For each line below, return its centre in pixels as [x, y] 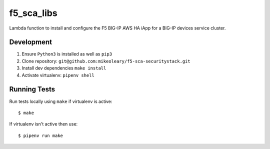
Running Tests [32, 89]
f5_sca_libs [33, 13]
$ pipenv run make [41, 135]
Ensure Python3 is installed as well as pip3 [67, 54]
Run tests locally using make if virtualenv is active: [61, 101]
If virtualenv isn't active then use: [43, 124]
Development [31, 42]
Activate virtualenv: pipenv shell [58, 75]
